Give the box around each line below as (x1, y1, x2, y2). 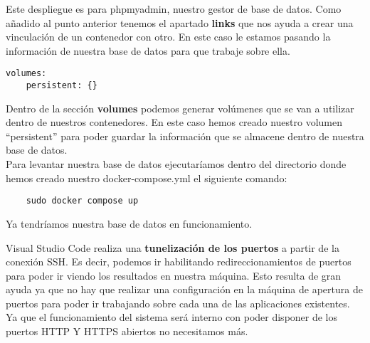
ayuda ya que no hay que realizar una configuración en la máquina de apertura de (6, 282, 363, 297)
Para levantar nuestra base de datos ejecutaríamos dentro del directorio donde (6, 157, 347, 171)
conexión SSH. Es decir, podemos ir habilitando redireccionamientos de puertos (6, 254, 351, 269)
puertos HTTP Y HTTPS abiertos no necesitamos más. (6, 324, 248, 339)
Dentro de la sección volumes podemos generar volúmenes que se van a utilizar (6, 100, 354, 115)
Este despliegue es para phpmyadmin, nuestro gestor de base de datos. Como (6, 1, 342, 16)
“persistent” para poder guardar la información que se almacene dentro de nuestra (6, 128, 364, 143)
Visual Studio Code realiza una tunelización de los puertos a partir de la (6, 240, 339, 255)
